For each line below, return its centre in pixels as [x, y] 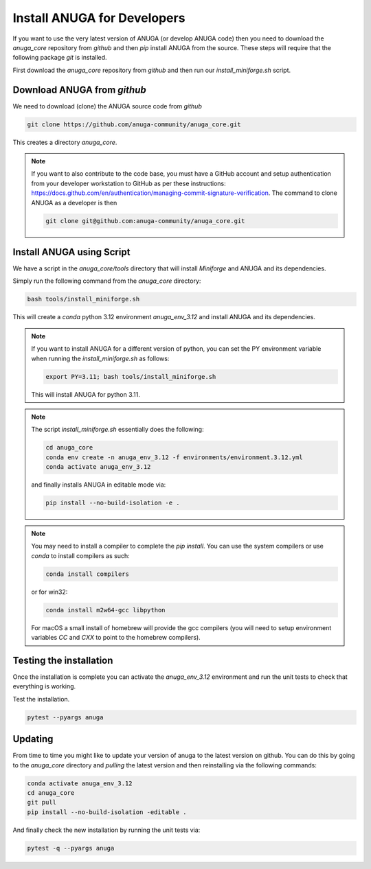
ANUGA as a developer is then [74, 202]
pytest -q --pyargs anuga [71, 848]
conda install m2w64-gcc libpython [105, 610]
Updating [33, 739]
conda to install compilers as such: [80, 555]
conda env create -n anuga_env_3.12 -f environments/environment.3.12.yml [175, 457]
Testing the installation [63, 660]
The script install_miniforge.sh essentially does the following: [117, 430]
